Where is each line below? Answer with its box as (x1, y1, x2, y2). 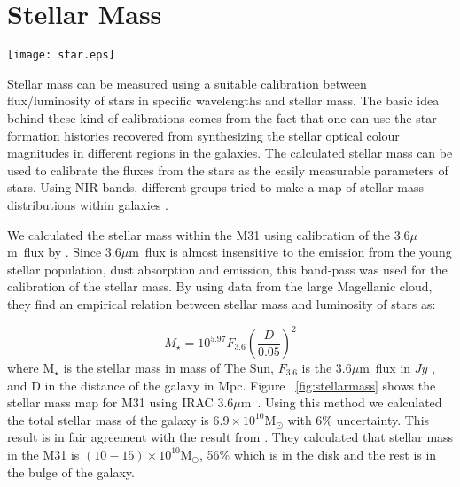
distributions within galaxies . (7, 195, 168, 213)
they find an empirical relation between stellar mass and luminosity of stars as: (7, 294, 436, 313)
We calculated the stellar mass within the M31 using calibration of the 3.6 (7, 225, 410, 243)
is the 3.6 (301, 359, 352, 376)
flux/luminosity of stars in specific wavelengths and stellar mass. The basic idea (7, 91, 440, 110)
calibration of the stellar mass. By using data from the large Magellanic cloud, (7, 277, 433, 296)
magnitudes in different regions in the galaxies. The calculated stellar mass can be (7, 143, 453, 162)
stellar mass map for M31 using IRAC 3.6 (7, 393, 234, 412)
